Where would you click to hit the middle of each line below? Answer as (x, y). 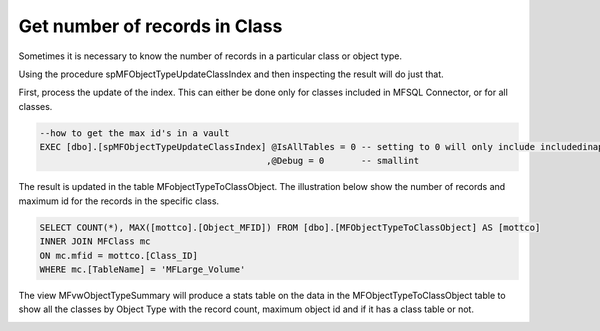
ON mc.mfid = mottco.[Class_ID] (119, 255)
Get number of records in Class (150, 26)
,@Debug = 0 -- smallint (343, 161)
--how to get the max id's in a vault (134, 133)
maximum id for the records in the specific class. (119, 201)
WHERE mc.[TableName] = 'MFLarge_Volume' (142, 269)
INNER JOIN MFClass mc (95, 241)
